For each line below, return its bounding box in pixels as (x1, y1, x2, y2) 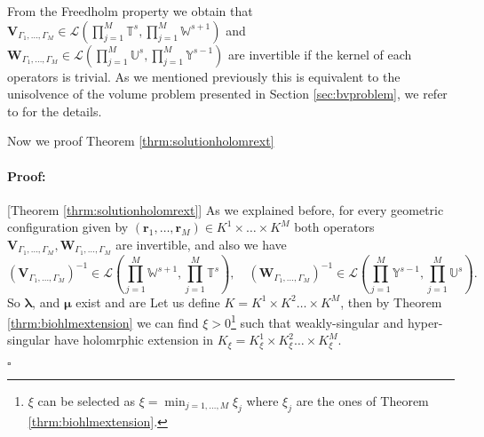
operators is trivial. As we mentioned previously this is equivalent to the (7, 67, 401, 85)
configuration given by (7, 218, 129, 236)
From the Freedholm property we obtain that (7, 2, 253, 20)
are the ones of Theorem (296, 391, 429, 409)
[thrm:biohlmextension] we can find (7, 313, 199, 331)
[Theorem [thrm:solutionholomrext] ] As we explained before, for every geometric (7, 200, 444, 218)
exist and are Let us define (75, 292, 220, 311)
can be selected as (37, 391, 135, 409)
